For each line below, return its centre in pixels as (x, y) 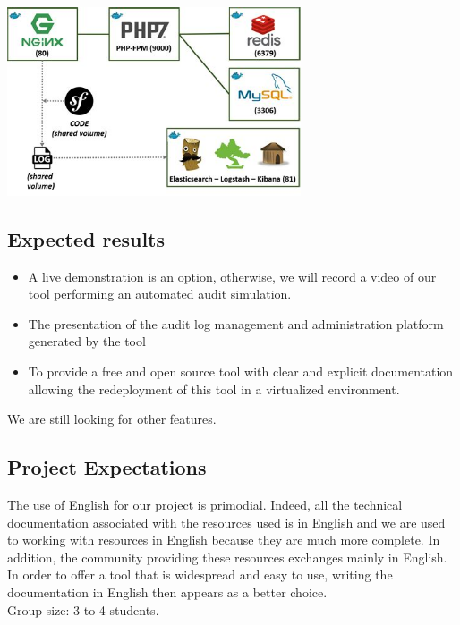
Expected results (86, 238)
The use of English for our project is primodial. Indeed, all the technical (205, 504)
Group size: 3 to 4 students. (83, 609)
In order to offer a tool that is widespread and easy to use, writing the (200, 574)
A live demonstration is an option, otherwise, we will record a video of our (232, 276)
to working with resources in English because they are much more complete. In (224, 540)
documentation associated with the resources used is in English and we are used (226, 522)
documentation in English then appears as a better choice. (167, 591)
